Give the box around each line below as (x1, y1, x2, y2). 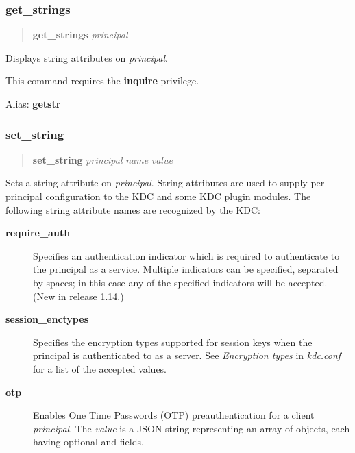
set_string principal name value (32, 152, 173, 167)
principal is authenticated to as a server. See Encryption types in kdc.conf (33, 348, 341, 363)
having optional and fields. (33, 434, 144, 449)
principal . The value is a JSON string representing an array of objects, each (33, 421, 350, 435)
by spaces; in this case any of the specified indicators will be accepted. (33, 275, 328, 289)
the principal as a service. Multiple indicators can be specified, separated (33, 262, 339, 276)
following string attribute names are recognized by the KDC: (5, 202, 260, 217)
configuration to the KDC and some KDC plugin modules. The (45, 189, 311, 203)
